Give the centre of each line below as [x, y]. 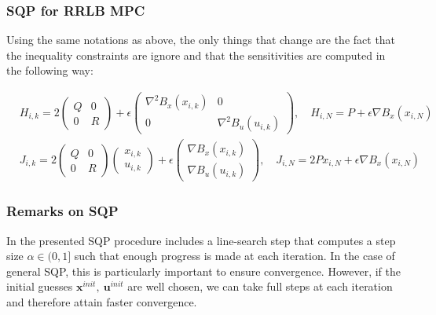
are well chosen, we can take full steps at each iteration [260, 286]
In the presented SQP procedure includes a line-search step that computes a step [201, 240]
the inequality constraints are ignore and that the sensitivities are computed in [196, 55]
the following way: [50, 70]
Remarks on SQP [62, 211]
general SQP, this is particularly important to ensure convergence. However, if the [203, 271]
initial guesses [40, 286]
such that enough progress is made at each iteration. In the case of [234, 256]
